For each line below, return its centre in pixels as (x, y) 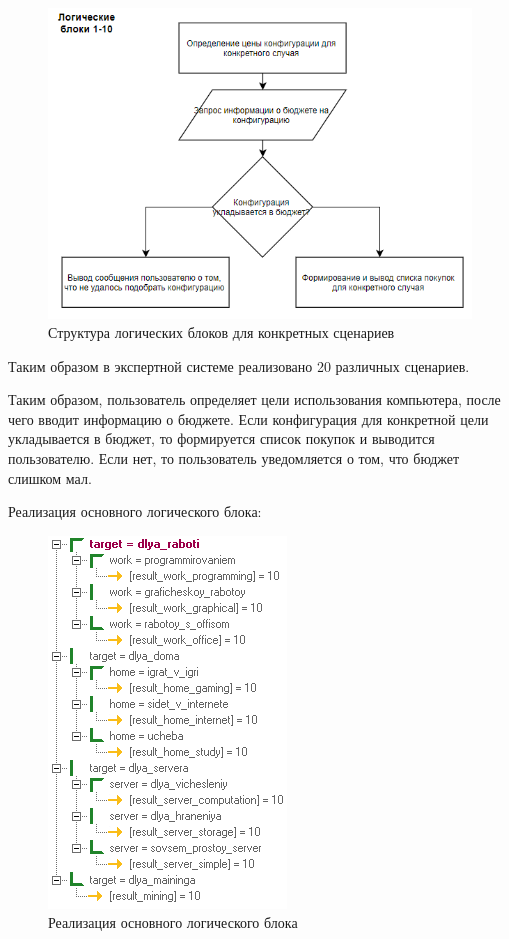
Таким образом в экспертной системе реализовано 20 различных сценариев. (239, 365)
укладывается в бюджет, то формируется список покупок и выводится (221, 438)
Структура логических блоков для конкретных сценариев (221, 332)
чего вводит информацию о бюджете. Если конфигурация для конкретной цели (248, 418)
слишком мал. (50, 477)
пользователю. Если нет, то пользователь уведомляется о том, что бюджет (234, 458)
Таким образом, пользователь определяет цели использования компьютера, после (254, 399)
